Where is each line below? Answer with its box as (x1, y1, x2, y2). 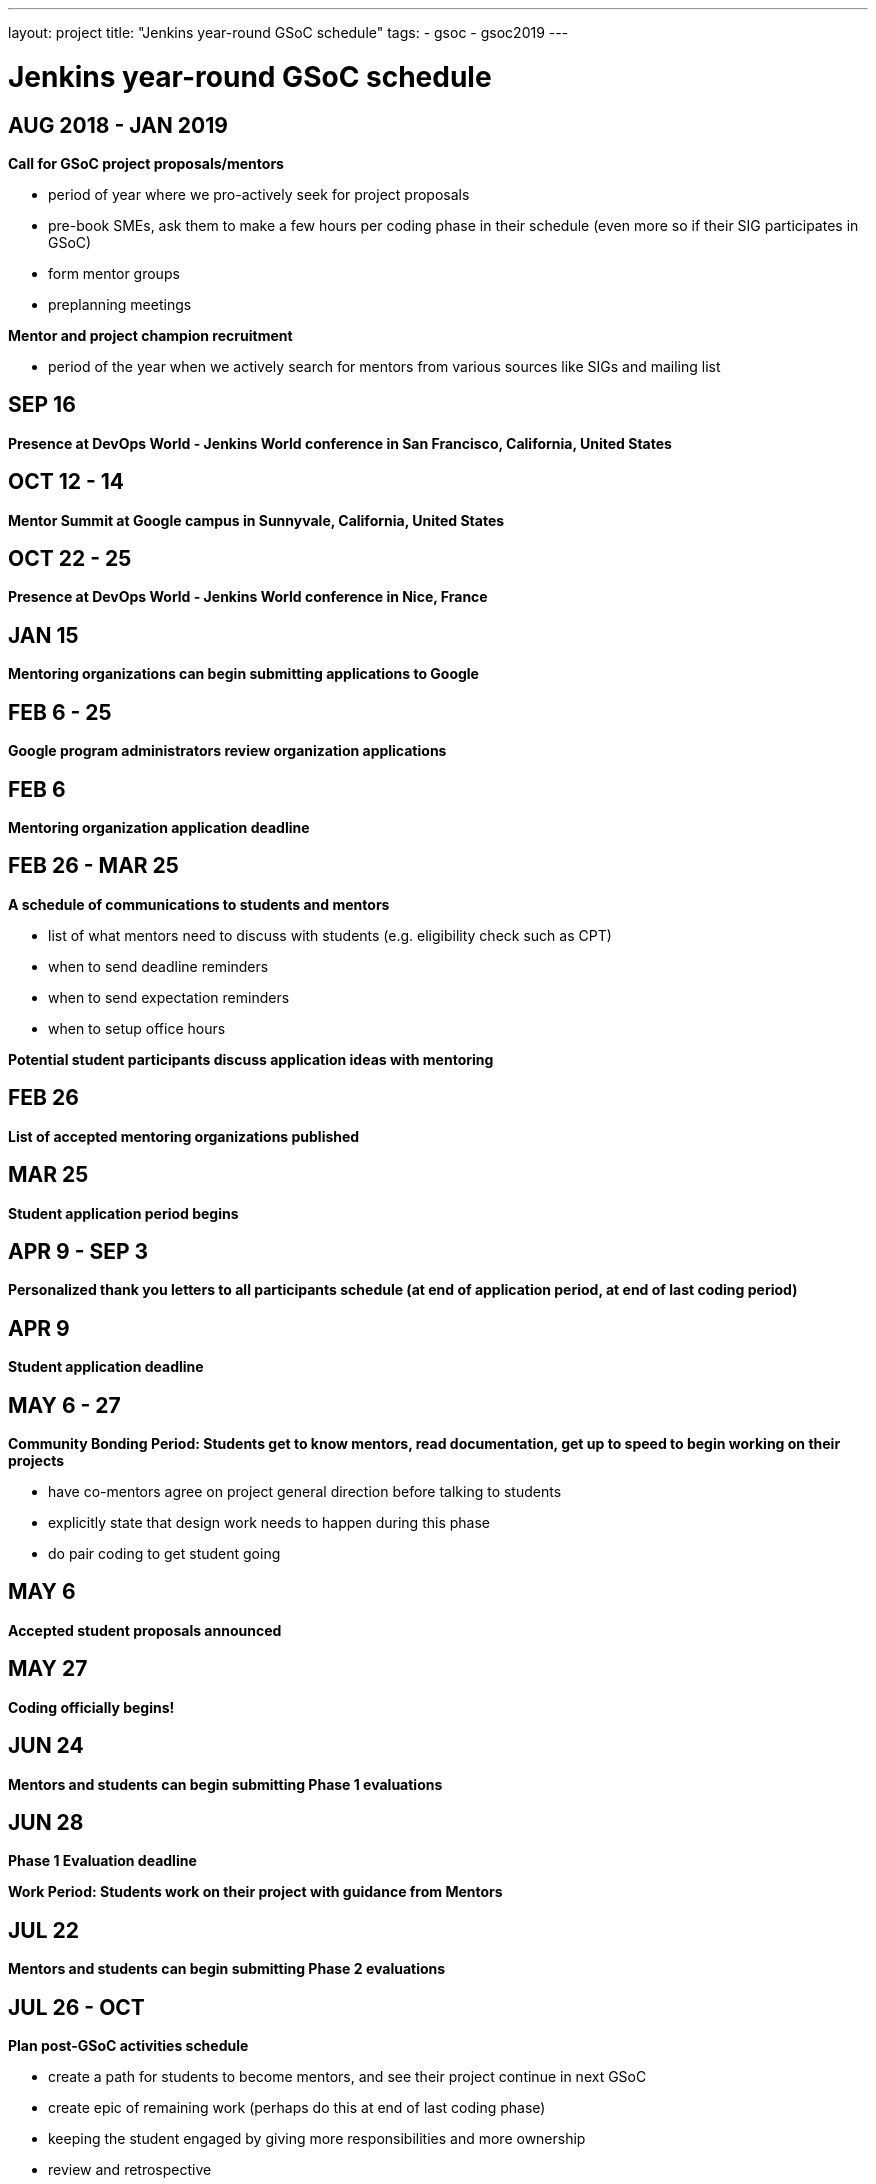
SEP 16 (8, 392, 76, 418)
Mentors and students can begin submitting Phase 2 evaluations (8, 1960, 446, 1978)
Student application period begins (8, 1204, 239, 1222)
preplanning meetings (48, 295, 192, 313)
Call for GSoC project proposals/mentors (8, 154, 284, 172)
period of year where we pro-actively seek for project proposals (48, 185, 470, 203)
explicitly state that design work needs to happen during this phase (48, 1514, 490, 1532)
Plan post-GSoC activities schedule (8, 2037, 249, 2055)
